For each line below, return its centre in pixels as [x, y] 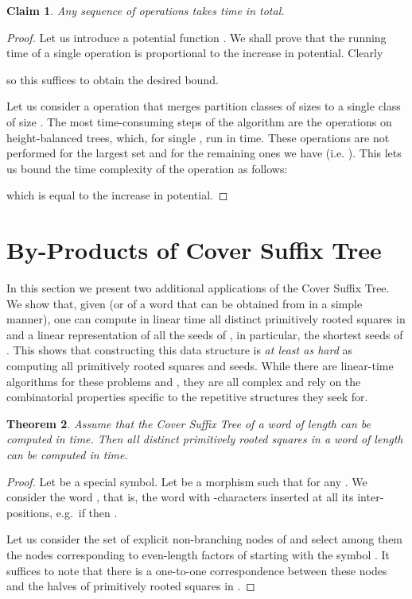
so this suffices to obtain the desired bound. [113, 79]
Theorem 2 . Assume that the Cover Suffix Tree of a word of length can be [189, 423]
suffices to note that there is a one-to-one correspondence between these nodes [197, 570]
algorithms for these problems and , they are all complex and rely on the [184, 381]
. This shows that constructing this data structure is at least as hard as [179, 350]
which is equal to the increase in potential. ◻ [117, 195]
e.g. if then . [87, 512]
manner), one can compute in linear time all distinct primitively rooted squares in [206, 319]
